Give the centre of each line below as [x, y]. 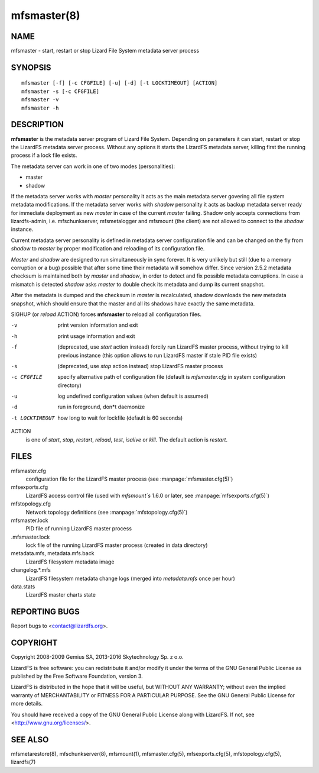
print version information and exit [98, 325]
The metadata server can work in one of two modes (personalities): [93, 166]
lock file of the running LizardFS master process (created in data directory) [117, 545]
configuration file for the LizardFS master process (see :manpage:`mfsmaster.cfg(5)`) [129, 479]
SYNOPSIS [31, 67]
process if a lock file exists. [44, 155]
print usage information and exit [96, 336]
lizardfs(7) [23, 762]
